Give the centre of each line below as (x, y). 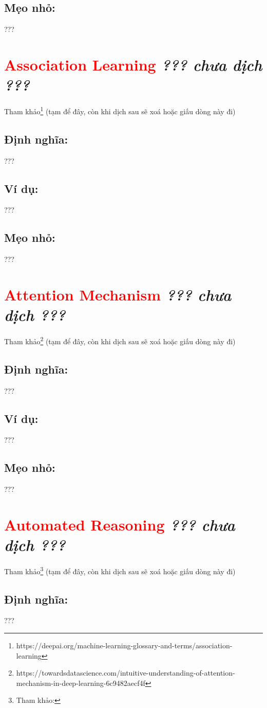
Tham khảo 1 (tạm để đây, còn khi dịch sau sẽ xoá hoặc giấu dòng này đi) (120, 110)
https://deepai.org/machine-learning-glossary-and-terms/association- (124, 645)
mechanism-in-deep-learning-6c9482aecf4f (81, 683)
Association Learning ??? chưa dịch (133, 64)
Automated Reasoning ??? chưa (120, 524)
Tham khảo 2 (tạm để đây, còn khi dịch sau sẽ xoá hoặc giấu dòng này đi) (120, 340)
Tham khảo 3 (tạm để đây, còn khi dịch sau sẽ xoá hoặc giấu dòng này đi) (120, 570)
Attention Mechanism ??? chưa (118, 294)
